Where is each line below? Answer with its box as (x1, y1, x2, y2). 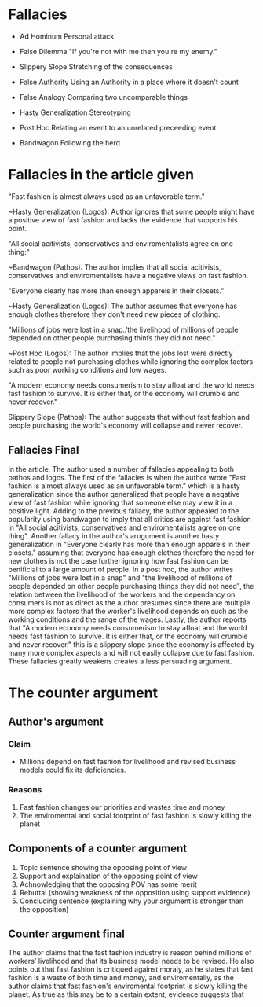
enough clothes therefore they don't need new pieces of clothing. (8, 309, 221, 319)
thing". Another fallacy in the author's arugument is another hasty (8, 531, 220, 540)
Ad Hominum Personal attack (19, 31, 115, 41)
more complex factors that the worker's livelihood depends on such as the (8, 606, 249, 616)
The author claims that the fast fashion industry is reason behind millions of (8, 948, 252, 957)
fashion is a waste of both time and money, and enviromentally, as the (8, 973, 234, 983)
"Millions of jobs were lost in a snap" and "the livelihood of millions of (8, 572, 232, 583)
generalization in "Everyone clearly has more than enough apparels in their (8, 539, 250, 549)
